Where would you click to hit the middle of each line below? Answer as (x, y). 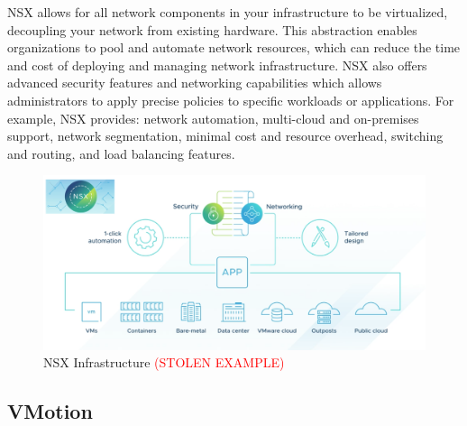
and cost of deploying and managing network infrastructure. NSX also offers (217, 65)
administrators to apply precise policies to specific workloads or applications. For (231, 100)
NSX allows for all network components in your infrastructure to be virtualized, (228, 12)
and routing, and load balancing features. (121, 153)
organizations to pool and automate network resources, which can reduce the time (234, 47)
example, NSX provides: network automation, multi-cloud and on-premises (213, 118)
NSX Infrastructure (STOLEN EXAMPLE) (164, 362)
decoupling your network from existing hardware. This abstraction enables (212, 29)
